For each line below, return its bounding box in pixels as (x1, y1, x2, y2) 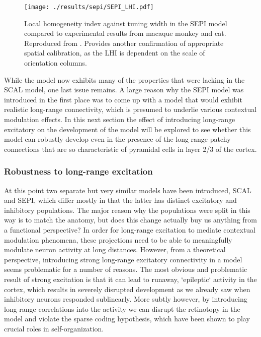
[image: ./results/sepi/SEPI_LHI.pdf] (24, 4, 154, 11)
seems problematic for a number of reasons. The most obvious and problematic (4, 264, 247, 274)
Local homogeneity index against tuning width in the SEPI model (24, 18, 227, 28)
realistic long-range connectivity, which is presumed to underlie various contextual (4, 104, 257, 115)
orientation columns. (24, 58, 87, 68)
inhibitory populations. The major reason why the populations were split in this (4, 204, 250, 215)
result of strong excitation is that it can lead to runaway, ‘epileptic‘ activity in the (4, 273, 257, 284)
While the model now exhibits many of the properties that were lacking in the (4, 74, 245, 85)
